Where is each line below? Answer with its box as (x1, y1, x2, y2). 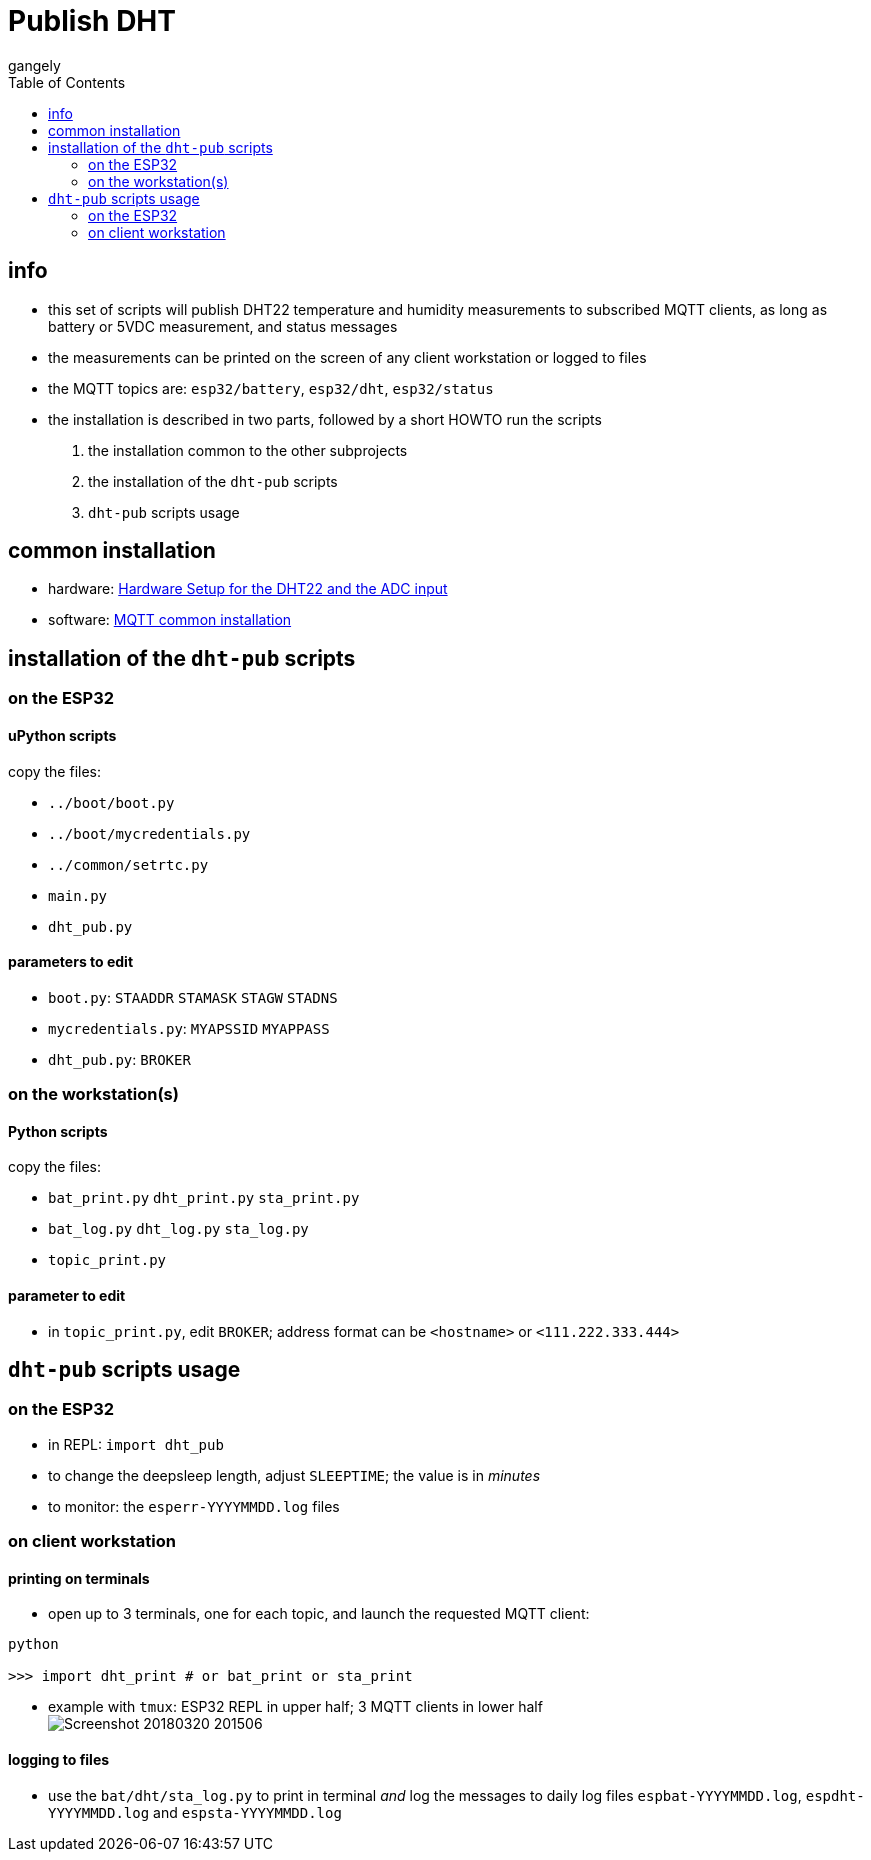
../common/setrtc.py (48, 856, 209, 873)
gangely (8, 56, 61, 74)
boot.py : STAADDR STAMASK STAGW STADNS (48, 988, 338, 1006)
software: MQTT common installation (48, 611, 292, 629)
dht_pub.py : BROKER (48, 1050, 191, 1068)
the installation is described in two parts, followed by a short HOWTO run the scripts (48, 410, 602, 428)
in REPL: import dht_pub (48, 1435, 224, 1453)
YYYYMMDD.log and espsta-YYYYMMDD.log (48, 1803, 342, 1821)
